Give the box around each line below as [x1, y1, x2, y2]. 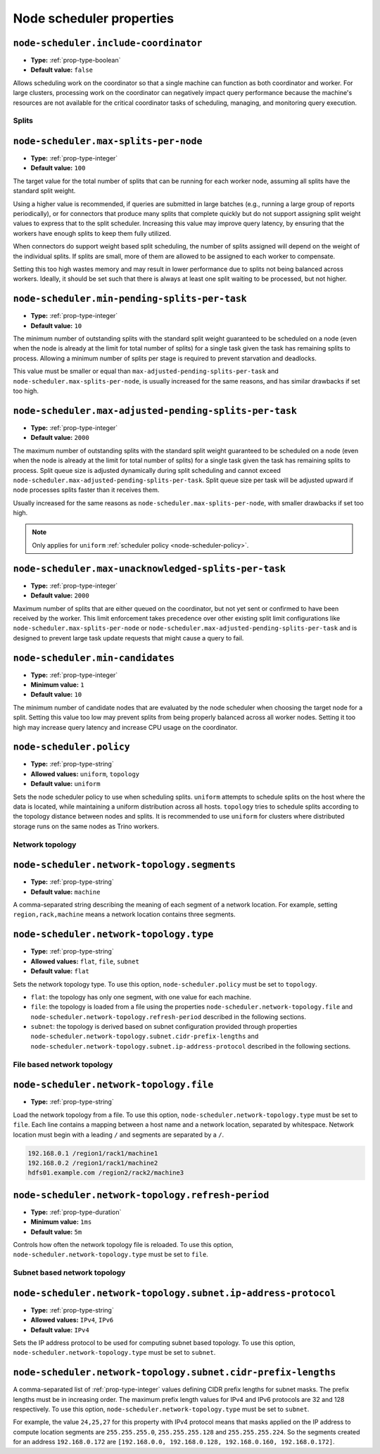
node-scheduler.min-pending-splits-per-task [13, 293, 248, 305]
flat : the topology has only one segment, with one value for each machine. [30, 992, 252, 1001]
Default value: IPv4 [30, 1325, 89, 1334]
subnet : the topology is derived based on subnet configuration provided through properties [30, 1023, 298, 1031]
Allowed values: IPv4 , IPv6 [30, 1316, 114, 1325]
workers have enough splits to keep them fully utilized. [13, 229, 172, 237]
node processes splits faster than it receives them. [13, 486, 160, 494]
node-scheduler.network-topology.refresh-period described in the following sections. [30, 1012, 306, 1020]
